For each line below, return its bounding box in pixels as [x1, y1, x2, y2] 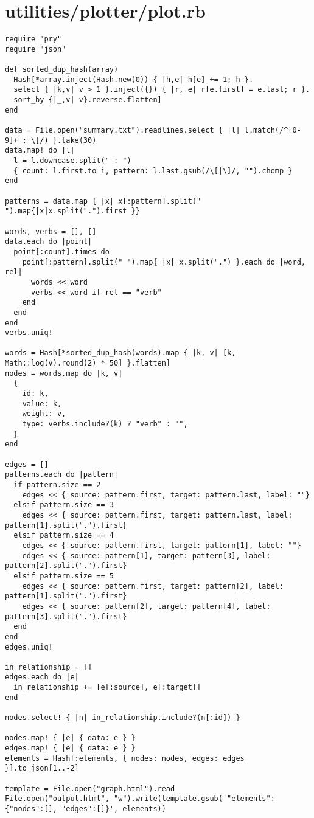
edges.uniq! [5, 642, 53, 651]
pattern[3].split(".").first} [5, 612, 127, 621]
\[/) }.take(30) [30, 136, 97, 145]
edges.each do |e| [5, 673, 79, 682]
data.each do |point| [5, 237, 92, 246]
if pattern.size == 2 [13, 480, 101, 489]
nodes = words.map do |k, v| [5, 369, 123, 378]
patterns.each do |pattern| [5, 470, 119, 479]
